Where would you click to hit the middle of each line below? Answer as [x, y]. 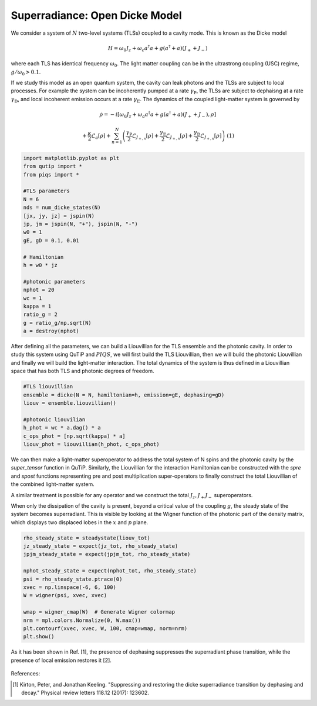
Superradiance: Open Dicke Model [96, 15]
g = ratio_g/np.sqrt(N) [58, 323]
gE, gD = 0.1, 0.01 [51, 240]
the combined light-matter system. [53, 484]
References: [26, 674]
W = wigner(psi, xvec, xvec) [65, 595]
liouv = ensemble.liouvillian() [70, 403]
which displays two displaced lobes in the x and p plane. [80, 522]
